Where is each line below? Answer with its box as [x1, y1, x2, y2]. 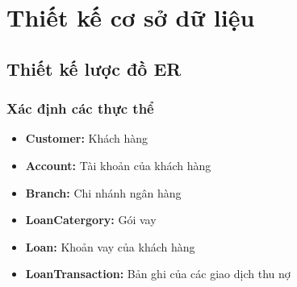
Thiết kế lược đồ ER [6, 56, 182, 81]
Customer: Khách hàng [25, 130, 148, 147]
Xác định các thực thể [6, 98, 154, 119]
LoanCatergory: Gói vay [25, 211, 157, 228]
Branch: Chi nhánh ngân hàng [25, 184, 182, 201]
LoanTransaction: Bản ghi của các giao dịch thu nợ [25, 265, 291, 282]
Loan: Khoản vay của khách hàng [25, 238, 195, 255]
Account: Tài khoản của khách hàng [25, 156, 211, 173]
